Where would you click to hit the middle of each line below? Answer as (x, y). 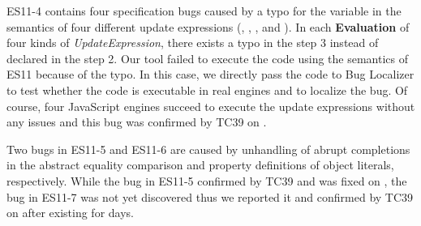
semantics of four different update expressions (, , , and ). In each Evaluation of (208, 26)
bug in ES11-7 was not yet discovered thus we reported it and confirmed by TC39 (210, 196)
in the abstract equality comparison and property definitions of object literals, (200, 165)
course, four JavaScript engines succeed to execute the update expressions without (211, 106)
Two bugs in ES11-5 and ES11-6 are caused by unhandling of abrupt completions (208, 149)
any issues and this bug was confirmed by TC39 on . (137, 122)
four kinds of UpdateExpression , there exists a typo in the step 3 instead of (193, 43)
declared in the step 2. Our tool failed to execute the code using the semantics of (208, 58)
